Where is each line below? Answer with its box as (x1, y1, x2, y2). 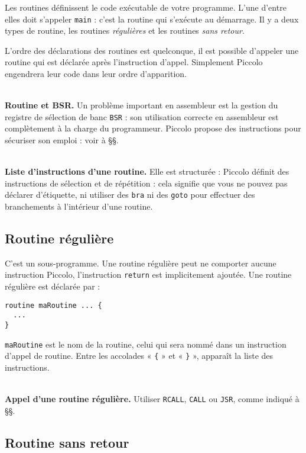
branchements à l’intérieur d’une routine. (5, 200, 153, 213)
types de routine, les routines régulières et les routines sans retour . (5, 24, 245, 37)
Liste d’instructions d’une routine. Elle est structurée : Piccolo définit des (5, 165, 289, 178)
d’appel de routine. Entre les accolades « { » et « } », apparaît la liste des (5, 349, 274, 362)
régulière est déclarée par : (5, 280, 100, 293)
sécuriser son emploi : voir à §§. (5, 134, 119, 146)
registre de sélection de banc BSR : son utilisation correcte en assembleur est (5, 110, 279, 123)
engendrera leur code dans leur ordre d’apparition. (5, 68, 187, 80)
